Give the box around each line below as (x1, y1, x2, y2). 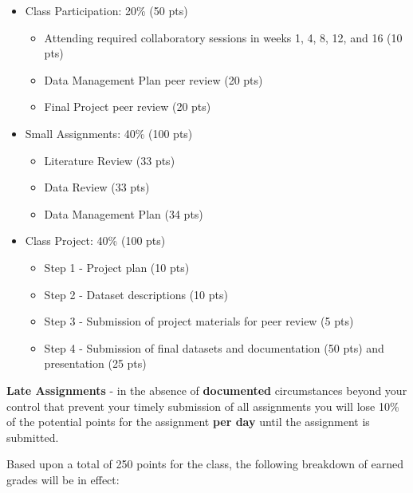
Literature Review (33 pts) (44, 152, 175, 168)
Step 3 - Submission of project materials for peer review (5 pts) (44, 313, 354, 329)
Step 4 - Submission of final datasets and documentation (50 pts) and (44, 339, 384, 356)
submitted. (6, 428, 59, 445)
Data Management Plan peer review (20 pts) (44, 71, 263, 88)
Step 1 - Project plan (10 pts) (44, 258, 190, 275)
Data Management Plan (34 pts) (44, 205, 203, 222)
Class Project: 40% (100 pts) (25, 232, 166, 249)
